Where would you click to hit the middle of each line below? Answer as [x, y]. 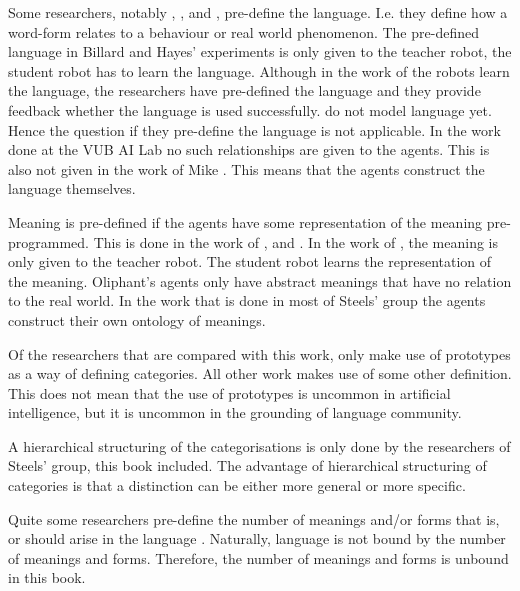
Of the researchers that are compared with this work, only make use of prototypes [259, 353]
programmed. [48, 241]
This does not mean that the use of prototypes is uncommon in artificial [229, 392]
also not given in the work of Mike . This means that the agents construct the [246, 168]
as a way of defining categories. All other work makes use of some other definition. [260, 373]
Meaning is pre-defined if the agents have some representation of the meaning [245, 221]
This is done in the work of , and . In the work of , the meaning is [296, 241]
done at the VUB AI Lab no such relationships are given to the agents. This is [249, 149]
